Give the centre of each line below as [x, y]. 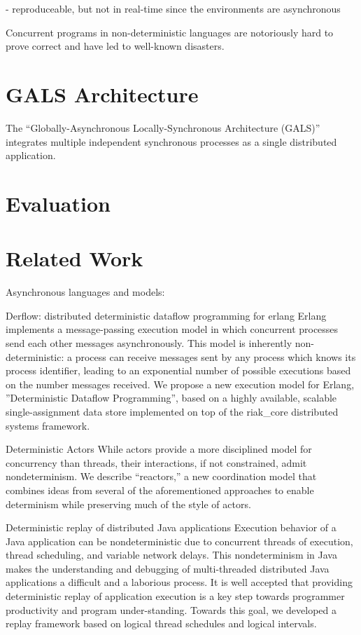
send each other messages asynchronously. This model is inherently [149, 342]
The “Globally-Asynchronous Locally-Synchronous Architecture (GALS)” [163, 127]
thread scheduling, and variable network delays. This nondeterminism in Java [171, 555]
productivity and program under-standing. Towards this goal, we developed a [171, 609]
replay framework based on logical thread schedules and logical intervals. [161, 623]
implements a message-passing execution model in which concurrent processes [172, 329]
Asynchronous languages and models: [85, 292]
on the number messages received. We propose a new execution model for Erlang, [180, 384]
